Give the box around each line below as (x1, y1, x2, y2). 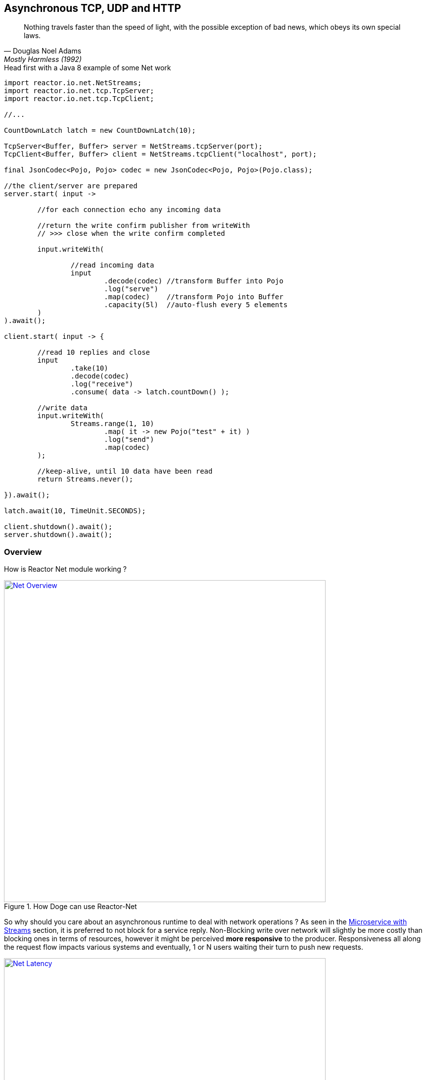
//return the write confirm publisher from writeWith (37, 221, 250, 230)
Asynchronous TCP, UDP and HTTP (4, 2, 181, 14)
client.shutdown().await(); (4, 523, 113, 531)
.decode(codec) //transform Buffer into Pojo (104, 277, 284, 285)
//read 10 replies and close (37, 348, 150, 357)
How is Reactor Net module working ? (4, 565, 127, 574)
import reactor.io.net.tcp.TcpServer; (4, 87, 154, 95)
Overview (4, 546, 42, 557)
